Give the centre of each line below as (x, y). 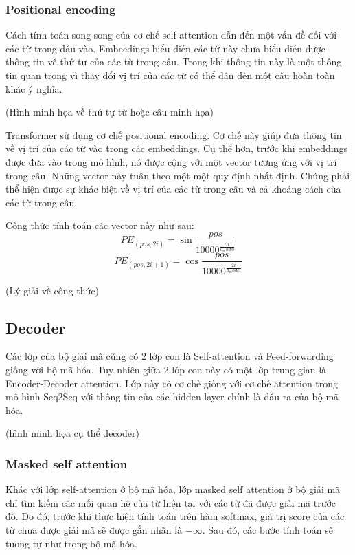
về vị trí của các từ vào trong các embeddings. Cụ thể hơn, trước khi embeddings (177, 148)
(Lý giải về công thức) (52, 290)
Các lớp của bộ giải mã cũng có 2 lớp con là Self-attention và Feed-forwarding (170, 356)
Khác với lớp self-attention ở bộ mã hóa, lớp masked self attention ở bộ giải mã (173, 489)
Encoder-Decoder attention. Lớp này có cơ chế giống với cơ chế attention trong (172, 383)
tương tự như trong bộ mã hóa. (71, 543)
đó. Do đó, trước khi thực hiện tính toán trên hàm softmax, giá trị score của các (175, 516)
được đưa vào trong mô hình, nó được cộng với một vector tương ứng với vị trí (171, 161)
